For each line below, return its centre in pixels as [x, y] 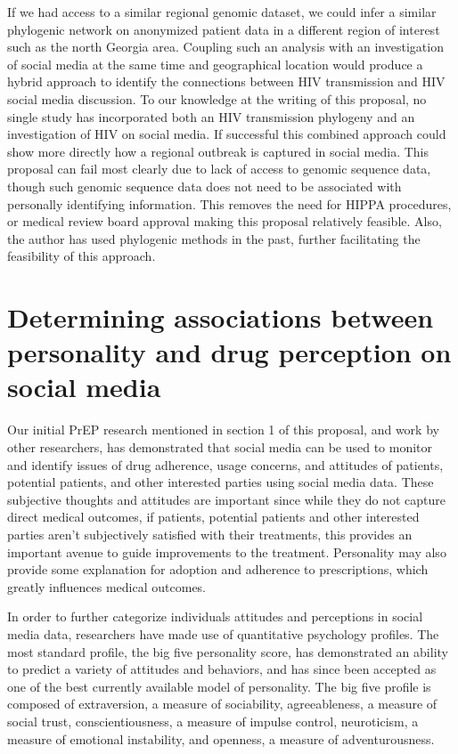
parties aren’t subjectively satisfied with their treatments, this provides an [210, 534]
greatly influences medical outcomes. [107, 586]
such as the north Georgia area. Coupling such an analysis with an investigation [225, 47]
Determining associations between [221, 317]
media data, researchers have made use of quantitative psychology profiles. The [223, 633]
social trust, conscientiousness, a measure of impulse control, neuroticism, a [213, 721]
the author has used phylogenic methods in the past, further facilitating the [214, 238]
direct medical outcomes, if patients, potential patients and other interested [213, 517]
